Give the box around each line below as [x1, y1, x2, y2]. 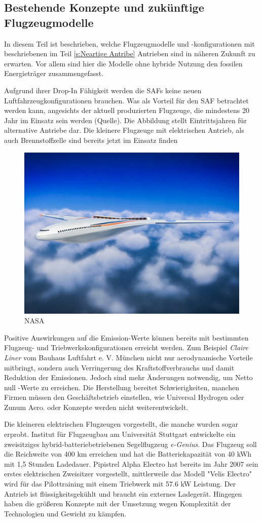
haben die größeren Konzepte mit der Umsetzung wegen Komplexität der [4, 498, 231, 509]
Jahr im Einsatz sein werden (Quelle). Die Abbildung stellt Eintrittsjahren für [4, 115, 247, 125]
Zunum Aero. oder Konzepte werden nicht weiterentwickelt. [4, 401, 189, 412]
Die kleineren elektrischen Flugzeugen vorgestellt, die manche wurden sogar [4, 419, 239, 429]
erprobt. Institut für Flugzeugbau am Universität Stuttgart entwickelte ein [4, 429, 236, 439]
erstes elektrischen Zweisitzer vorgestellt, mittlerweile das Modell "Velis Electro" [4, 468, 252, 479]
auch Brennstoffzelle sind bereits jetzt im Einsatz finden [4, 134, 178, 145]
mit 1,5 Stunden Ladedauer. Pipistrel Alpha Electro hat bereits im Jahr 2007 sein [4, 458, 258, 469]
